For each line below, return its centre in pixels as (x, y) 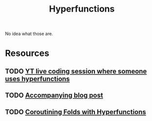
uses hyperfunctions (38, 79)
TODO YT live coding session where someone (76, 71)
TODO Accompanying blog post (54, 95)
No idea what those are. (29, 34)
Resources (27, 53)
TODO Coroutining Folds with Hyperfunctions (76, 112)
